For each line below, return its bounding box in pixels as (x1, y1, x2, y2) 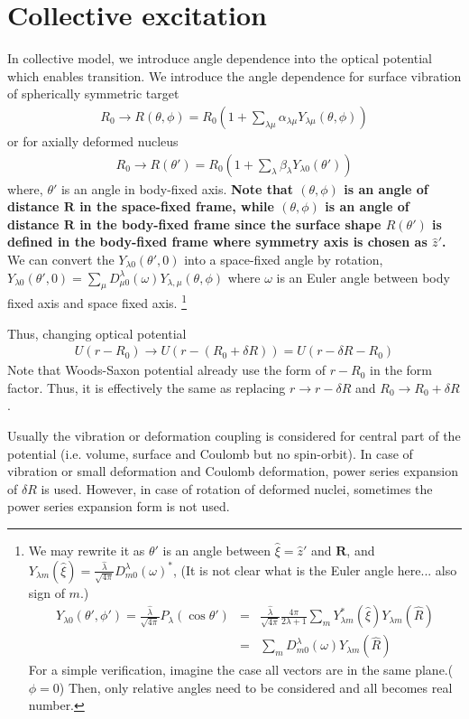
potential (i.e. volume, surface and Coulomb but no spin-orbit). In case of (7, 444, 413, 462)
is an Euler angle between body (276, 267, 450, 286)
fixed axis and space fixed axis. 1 (7, 291, 187, 312)
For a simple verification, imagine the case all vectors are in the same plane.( (28, 660, 454, 679)
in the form (370, 360, 432, 379)
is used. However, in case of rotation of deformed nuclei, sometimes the (41, 479, 433, 498)
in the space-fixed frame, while (79, 197, 274, 216)
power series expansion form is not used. (7, 497, 230, 516)
